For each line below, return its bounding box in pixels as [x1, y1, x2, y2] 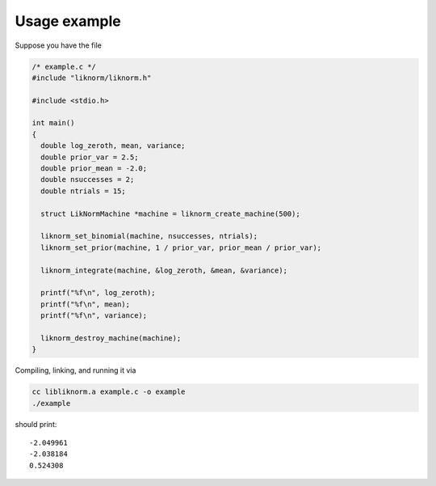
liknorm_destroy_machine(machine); [40, 333, 182, 343]
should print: [15, 419, 57, 429]
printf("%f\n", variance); [40, 311, 148, 320]
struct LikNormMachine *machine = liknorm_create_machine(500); [40, 209, 300, 218]
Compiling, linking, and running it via [15, 366, 136, 375]
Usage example [15, 12, 121, 30]
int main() [31, 118, 75, 128]
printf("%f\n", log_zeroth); [40, 288, 157, 298]
